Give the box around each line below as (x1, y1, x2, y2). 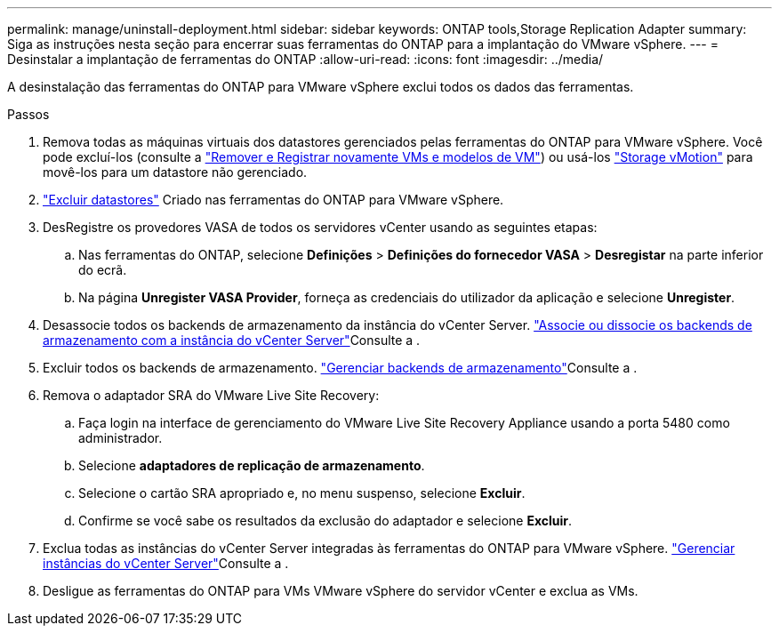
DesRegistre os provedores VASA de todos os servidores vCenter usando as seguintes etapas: (43, 220, 598, 235)
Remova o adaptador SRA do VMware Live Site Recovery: (43, 388, 380, 403)
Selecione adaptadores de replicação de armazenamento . (78, 458, 425, 473)
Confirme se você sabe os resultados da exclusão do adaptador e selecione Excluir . (78, 513, 573, 528)
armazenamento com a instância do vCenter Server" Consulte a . (43, 333, 421, 348)
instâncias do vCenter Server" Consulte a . (43, 556, 289, 571)
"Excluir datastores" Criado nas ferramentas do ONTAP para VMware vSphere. (43, 192, 504, 207)
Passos (7, 107, 50, 122)
